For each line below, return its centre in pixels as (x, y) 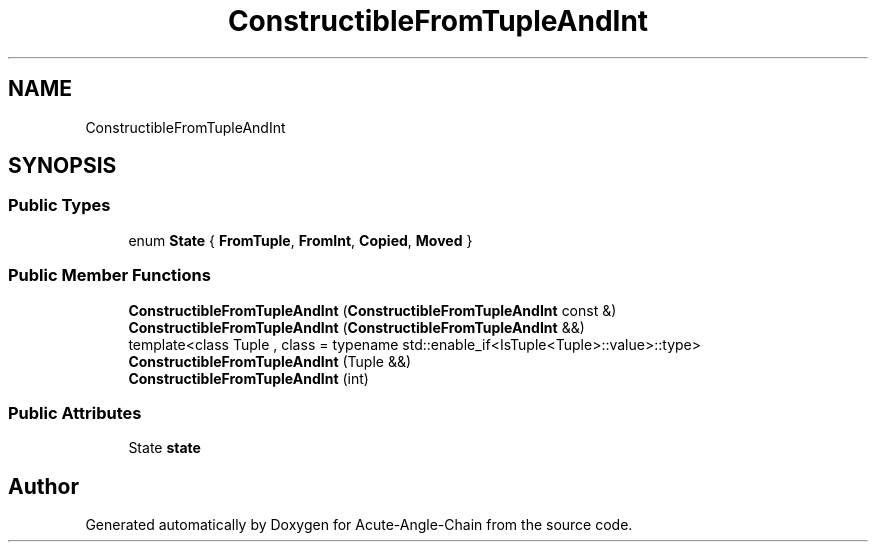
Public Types (59, 205)
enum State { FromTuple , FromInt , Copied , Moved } (300, 240)
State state (164, 448)
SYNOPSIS (62, 166)
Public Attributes (75, 412)
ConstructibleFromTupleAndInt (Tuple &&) (270, 361)
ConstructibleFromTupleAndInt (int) (248, 378)
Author (43, 486)
